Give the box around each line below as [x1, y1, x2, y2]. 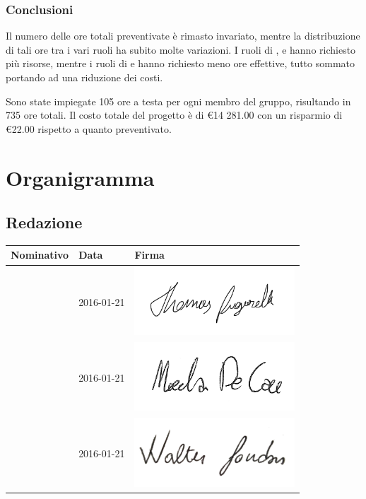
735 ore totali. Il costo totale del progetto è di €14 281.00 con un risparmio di [6, 107, 343, 122]
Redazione [6, 211, 83, 233]
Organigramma [6, 163, 155, 192]
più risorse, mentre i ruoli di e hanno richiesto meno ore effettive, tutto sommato [6, 56, 355, 71]
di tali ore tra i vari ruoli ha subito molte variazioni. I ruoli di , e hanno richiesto [6, 42, 356, 57]
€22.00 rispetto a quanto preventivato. [6, 121, 172, 136]
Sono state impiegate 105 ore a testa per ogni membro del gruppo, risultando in [6, 93, 351, 108]
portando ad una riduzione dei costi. [6, 70, 163, 84]
